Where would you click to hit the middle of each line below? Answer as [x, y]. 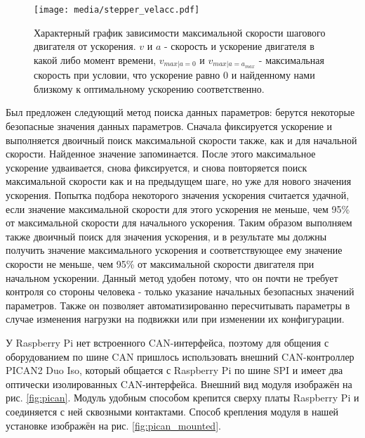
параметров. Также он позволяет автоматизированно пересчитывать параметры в [178, 305]
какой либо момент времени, [95, 59]
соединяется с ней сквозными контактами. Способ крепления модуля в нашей [172, 411]
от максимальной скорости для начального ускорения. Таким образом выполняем [179, 223]
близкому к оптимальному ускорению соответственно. [149, 88]
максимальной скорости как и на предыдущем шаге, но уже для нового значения [179, 181]
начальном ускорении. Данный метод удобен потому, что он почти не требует [172, 277]
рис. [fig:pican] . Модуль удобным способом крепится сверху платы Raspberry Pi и [182, 398]
